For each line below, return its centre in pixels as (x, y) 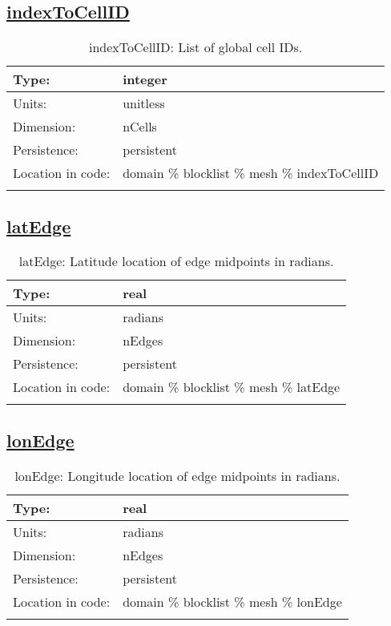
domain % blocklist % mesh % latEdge (232, 387)
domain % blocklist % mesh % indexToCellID (251, 173)
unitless (144, 103)
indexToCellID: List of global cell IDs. (195, 47)
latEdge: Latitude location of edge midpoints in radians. (176, 261)
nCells (140, 127)
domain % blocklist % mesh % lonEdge (232, 601)
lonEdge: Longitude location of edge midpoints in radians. (177, 475)
